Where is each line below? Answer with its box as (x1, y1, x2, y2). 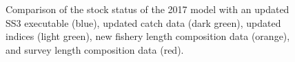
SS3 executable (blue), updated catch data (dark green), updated (6, 15, 281, 30)
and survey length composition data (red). (6, 42, 184, 56)
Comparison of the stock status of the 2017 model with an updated (6, 2, 289, 16)
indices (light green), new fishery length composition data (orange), (6, 29, 290, 43)
